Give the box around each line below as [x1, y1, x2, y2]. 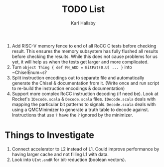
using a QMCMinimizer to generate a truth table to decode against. [11, 106, 149, 112]
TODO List [61, 3, 105, 15]
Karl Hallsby [71, 20, 96, 26]
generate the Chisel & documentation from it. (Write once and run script [11, 80, 160, 86]
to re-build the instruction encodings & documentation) [11, 85, 125, 91]
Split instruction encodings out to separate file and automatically [11, 74, 145, 80]
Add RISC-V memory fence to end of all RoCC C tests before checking [11, 42, 157, 48]
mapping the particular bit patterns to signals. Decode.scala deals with [11, 101, 156, 107]
